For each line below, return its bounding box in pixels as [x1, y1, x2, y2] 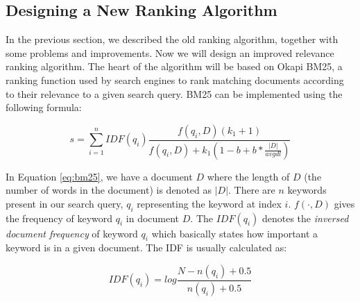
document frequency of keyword [6, 226, 138, 240]
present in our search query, [6, 196, 123, 210]
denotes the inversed [262, 210, 349, 225]
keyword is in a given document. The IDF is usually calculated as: [6, 240, 287, 255]
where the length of [207, 169, 290, 183]
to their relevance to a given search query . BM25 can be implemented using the [6, 86, 343, 101]
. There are [228, 183, 275, 197]
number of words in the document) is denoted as [6, 183, 212, 197]
